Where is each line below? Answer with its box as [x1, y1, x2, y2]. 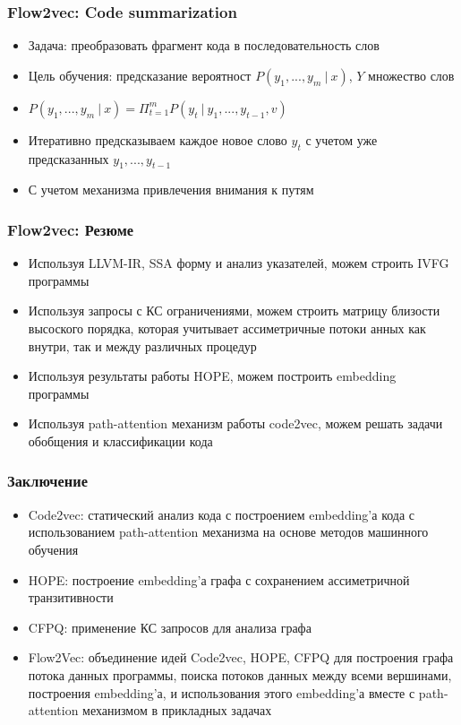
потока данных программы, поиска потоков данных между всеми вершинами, [28, 665, 452, 684]
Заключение [7, 470, 88, 492]
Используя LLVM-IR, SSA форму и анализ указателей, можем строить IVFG [28, 254, 449, 272]
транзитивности [28, 588, 114, 607]
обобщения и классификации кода [28, 431, 213, 450]
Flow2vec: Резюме [7, 218, 134, 240]
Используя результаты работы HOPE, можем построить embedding [28, 367, 397, 385]
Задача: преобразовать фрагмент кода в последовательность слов [28, 36, 380, 55]
